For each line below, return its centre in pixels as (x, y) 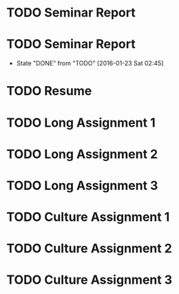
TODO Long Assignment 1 (81, 123)
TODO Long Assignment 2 (82, 154)
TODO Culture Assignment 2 (89, 249)
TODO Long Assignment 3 (82, 186)
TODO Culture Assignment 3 (89, 280)
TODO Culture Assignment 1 (88, 217)
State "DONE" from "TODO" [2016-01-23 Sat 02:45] (90, 63)
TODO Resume (49, 91)
